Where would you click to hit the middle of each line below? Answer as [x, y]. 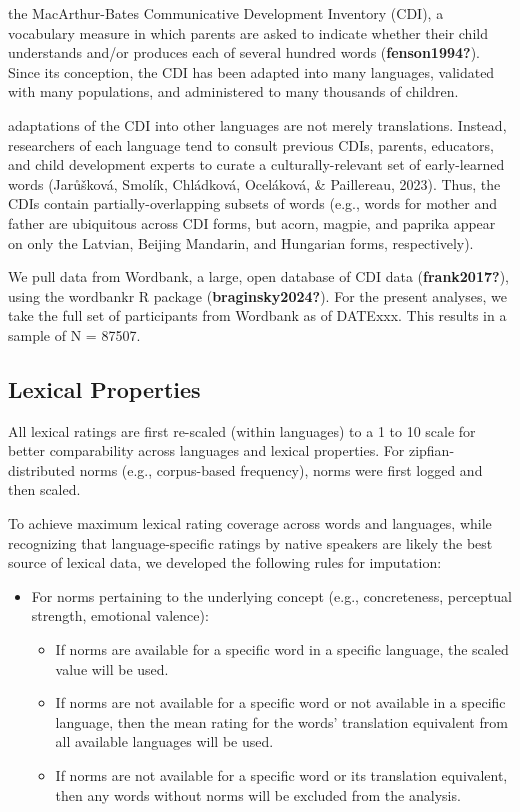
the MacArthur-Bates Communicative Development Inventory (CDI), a [226, 13]
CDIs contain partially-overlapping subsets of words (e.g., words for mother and [252, 203]
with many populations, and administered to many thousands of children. [233, 91]
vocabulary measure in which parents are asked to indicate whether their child [248, 32]
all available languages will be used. [164, 741]
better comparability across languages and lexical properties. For [206, 450]
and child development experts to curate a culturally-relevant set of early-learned [256, 164]
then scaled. [44, 489]
